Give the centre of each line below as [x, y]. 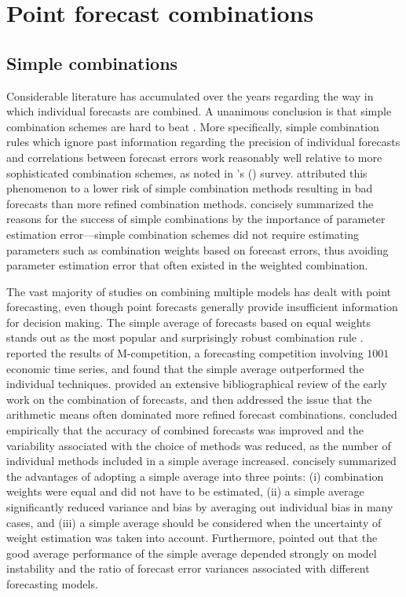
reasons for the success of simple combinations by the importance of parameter [196, 219]
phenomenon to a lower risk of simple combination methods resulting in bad [190, 188]
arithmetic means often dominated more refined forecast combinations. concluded [202, 414]
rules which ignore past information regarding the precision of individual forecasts [203, 142]
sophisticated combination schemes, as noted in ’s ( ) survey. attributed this [187, 172]
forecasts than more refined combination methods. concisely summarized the [190, 203]
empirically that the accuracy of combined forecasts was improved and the [185, 430]
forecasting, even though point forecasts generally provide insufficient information [202, 307]
